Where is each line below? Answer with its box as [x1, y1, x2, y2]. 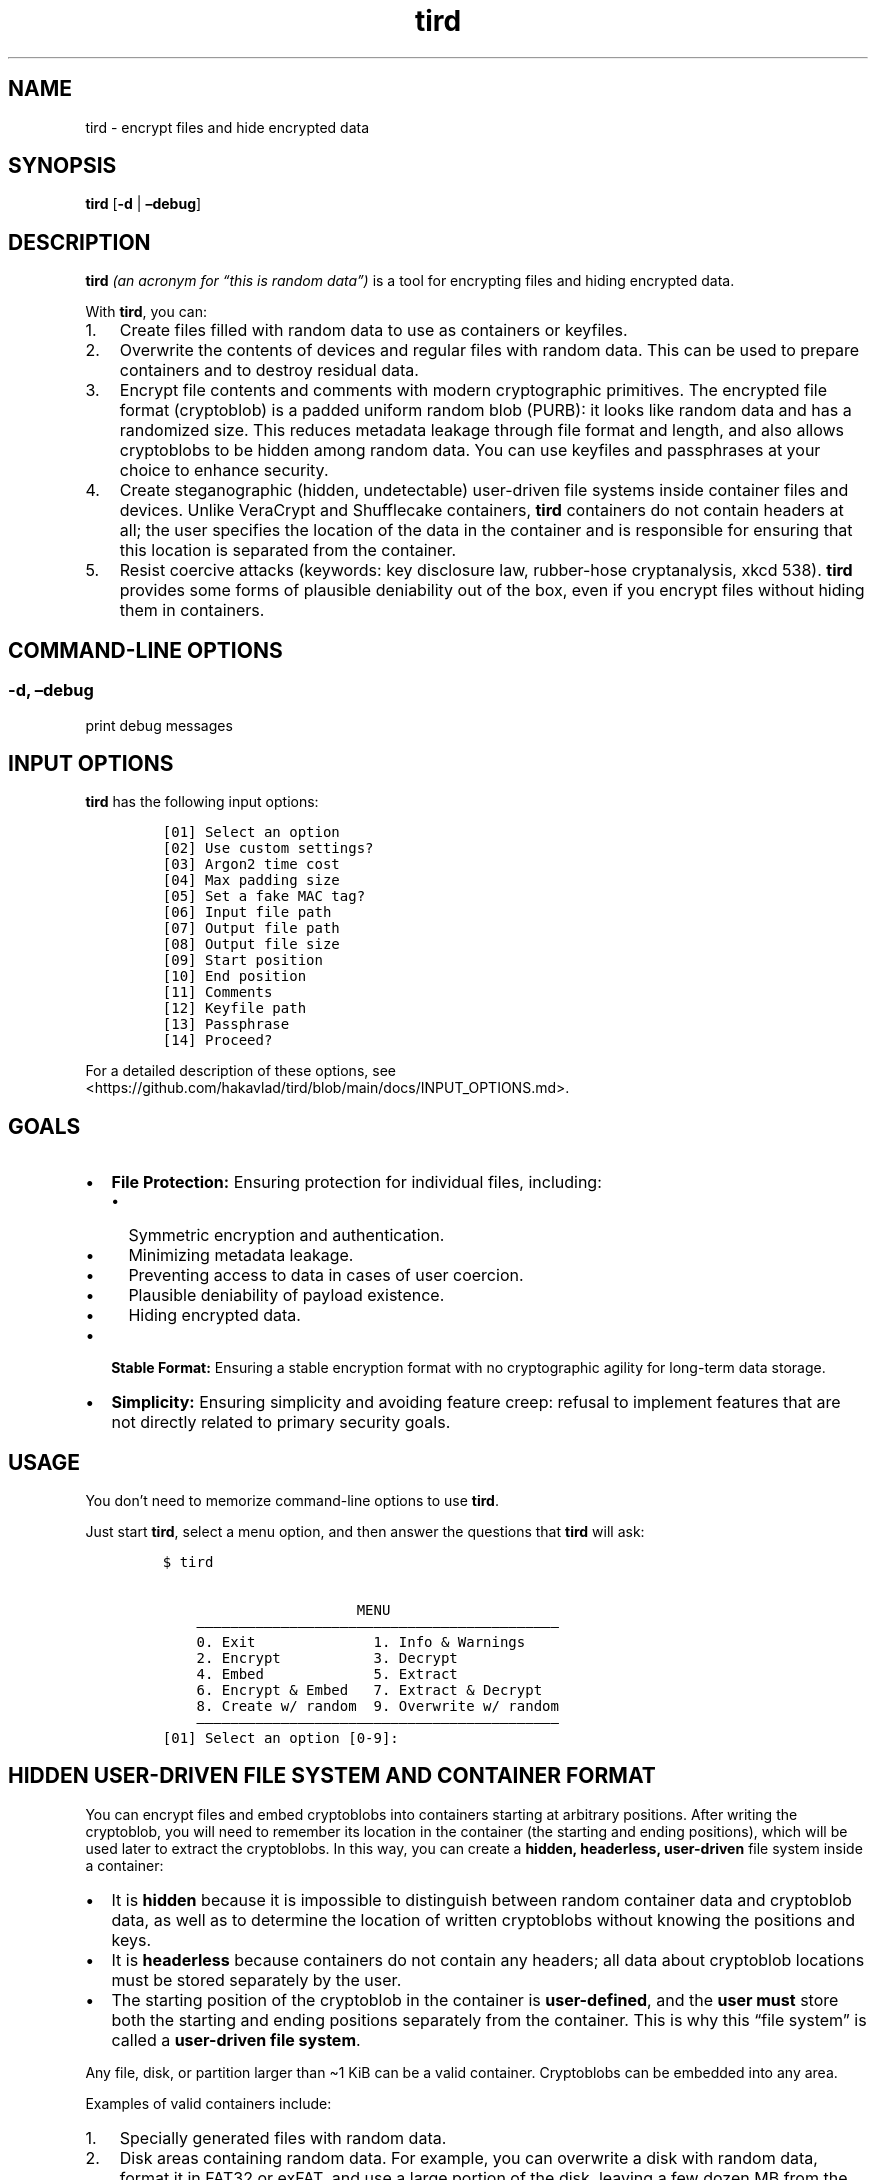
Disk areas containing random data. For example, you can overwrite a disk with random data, [119, 2147, 818, 2168]
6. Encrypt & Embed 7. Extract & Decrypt [196, 1682, 543, 1699]
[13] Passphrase [162, 1016, 290, 1033]
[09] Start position [162, 952, 323, 969]
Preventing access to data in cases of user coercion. [128, 1265, 524, 1286]
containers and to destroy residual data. [119, 360, 419, 381]
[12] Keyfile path [162, 1000, 307, 1017]
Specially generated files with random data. [119, 2127, 447, 2148]
